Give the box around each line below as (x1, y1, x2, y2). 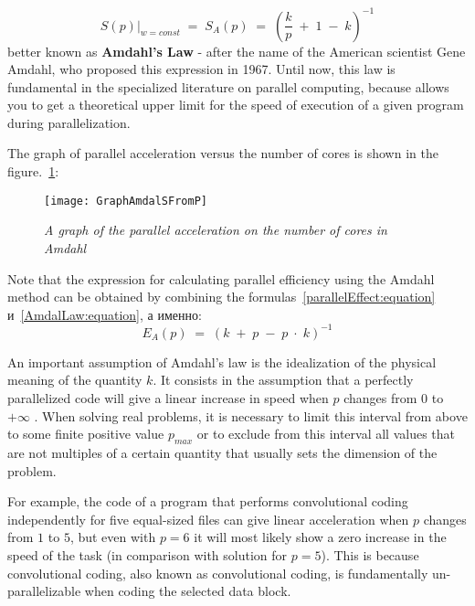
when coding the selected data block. (84, 581, 291, 601)
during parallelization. (7, 112, 131, 132)
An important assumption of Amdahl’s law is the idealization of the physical (7, 352, 437, 371)
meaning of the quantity (7, 370, 142, 389)
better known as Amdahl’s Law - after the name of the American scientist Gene (7, 41, 466, 60)
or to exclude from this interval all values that (196, 424, 456, 443)
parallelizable (7, 581, 81, 601)
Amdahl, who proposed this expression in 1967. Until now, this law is (7, 59, 396, 79)
